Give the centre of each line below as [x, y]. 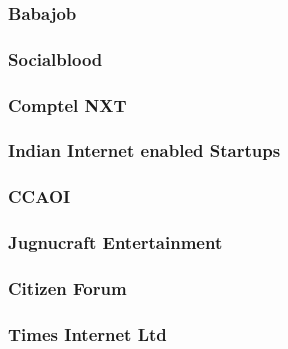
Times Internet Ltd [87, 333]
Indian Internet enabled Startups [144, 150]
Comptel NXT [67, 104]
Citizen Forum [67, 287]
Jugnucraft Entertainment [115, 242]
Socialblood [55, 58]
